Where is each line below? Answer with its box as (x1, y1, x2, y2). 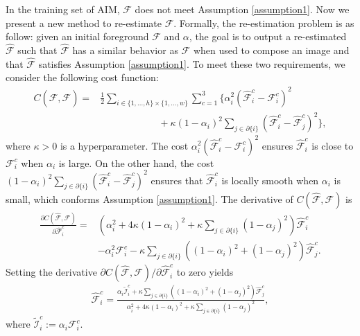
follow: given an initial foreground (6, 29, 149, 44)
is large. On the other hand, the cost (58, 155, 214, 170)
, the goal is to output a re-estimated (189, 29, 347, 44)
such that (17, 43, 58, 57)
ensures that (151, 173, 203, 187)
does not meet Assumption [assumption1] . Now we (135, 2, 350, 16)
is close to (311, 138, 354, 152)
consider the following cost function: (6, 70, 159, 85)
